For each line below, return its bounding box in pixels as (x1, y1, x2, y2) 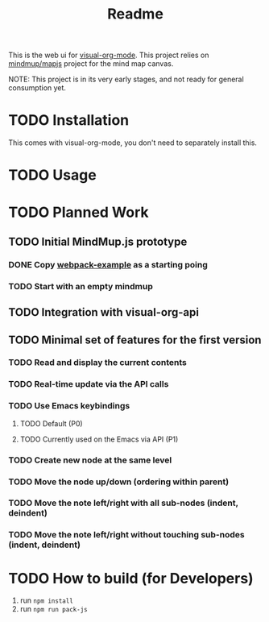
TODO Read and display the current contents (8, 357, 188, 368)
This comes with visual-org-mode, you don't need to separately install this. (8, 138, 258, 147)
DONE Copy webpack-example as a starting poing (8, 259, 208, 270)
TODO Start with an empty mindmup (8, 280, 153, 292)
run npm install (19, 595, 74, 605)
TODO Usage (8, 166, 97, 185)
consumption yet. (8, 83, 67, 93)
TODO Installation (8, 111, 130, 130)
